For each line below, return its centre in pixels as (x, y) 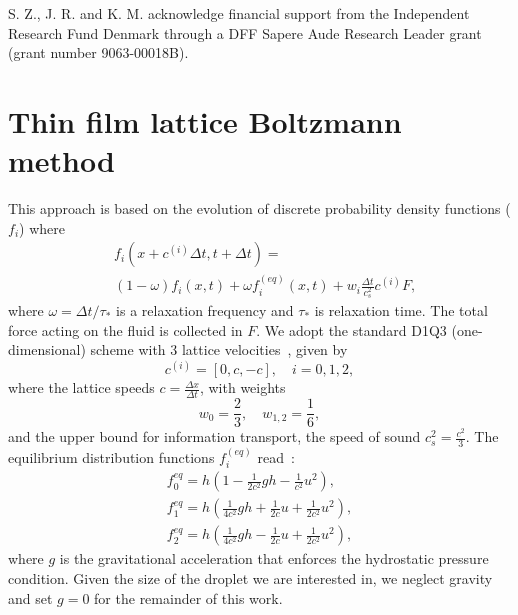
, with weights (242, 387)
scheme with (128, 349)
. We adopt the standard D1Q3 (351, 329)
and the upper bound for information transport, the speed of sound (214, 436)
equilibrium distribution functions (111, 456)
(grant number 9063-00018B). (98, 52)
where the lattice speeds (81, 387)
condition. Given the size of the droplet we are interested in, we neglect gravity (250, 577)
